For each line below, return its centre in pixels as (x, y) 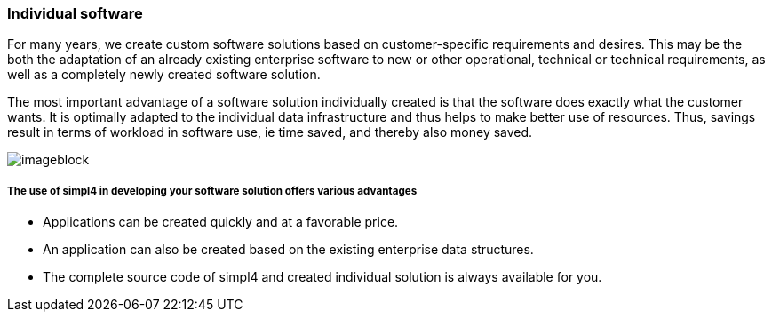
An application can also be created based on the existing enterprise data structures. (288, 250)
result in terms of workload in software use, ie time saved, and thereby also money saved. (270, 132)
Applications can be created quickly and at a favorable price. (221, 222)
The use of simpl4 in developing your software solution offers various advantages (212, 191)
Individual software (75, 13)
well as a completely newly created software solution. (164, 75)
